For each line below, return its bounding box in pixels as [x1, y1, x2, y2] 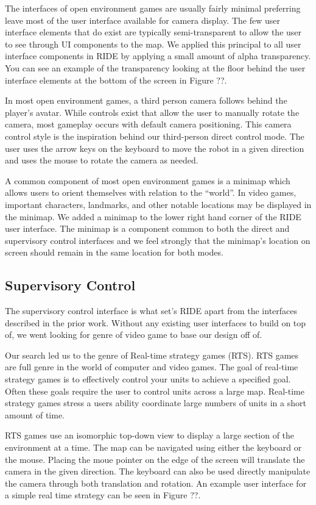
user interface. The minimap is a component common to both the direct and [5, 222, 290, 235]
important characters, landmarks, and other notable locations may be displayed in [5, 198, 312, 210]
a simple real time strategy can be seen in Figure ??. [5, 489, 201, 501]
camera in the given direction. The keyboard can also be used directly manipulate [5, 465, 311, 478]
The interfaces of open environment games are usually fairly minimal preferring [5, 2, 301, 14]
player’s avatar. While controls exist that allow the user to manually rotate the [5, 106, 300, 118]
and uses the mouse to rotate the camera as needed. [5, 154, 198, 167]
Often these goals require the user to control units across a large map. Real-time [5, 384, 305, 397]
